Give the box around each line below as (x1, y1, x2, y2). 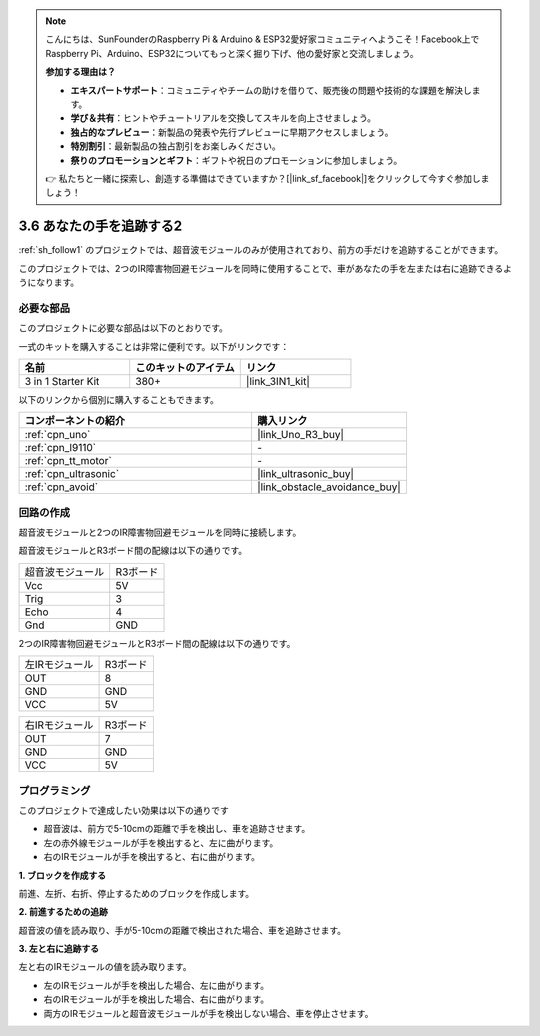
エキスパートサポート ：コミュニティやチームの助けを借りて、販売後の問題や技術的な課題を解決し (70, 84, 472, 96)
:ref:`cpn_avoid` (24, 480, 99, 494)
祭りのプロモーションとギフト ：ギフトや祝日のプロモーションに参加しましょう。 (70, 154, 403, 166)
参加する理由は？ (45, 66, 116, 78)
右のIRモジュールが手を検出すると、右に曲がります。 (43, 851, 260, 863)
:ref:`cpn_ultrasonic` (24, 467, 120, 481)
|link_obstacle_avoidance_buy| (256, 480, 402, 494)
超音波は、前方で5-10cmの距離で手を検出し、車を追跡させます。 (43, 823, 311, 835)
